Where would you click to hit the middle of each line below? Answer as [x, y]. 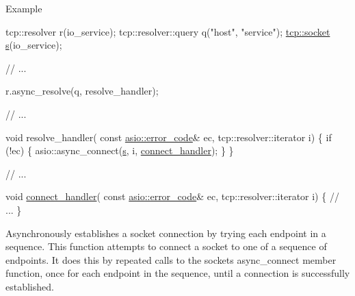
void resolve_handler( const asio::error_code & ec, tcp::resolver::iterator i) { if [169, 137]
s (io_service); [34, 45]
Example [24, 8]
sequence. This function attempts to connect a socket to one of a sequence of [166, 246]
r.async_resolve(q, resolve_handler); [82, 91]
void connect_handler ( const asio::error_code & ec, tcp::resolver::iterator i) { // [172, 196]
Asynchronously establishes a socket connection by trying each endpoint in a [166, 233]
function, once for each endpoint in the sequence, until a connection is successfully [178, 273]
